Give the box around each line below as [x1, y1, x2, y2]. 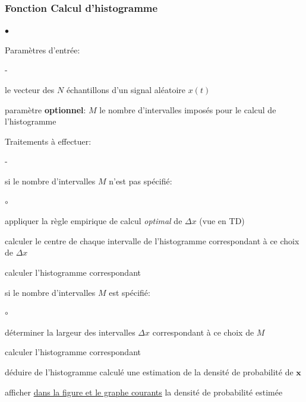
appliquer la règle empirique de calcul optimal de [5, 215, 182, 227]
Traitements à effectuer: [5, 135, 92, 147]
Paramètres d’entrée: [5, 43, 80, 56]
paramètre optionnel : [5, 103, 86, 116]
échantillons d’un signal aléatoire [66, 84, 185, 95]
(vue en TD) [199, 215, 245, 227]
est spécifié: [109, 286, 150, 298]
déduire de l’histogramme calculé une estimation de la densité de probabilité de [5, 365, 294, 378]
